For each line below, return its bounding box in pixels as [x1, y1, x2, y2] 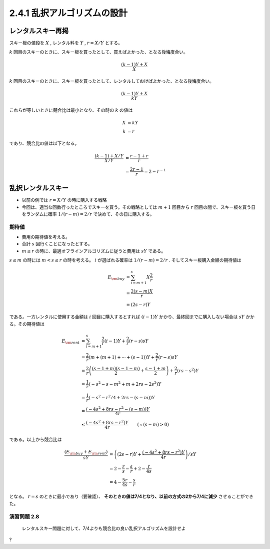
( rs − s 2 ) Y [176, 367, 199, 373]
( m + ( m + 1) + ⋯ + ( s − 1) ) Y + [88, 354, 155, 360]
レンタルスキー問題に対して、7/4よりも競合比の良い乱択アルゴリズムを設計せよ [21, 525, 186, 531]
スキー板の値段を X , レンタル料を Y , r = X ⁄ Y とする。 [9, 40, 122, 46]
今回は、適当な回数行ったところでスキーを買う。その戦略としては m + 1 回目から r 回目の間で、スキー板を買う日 [21, 204, 256, 210]
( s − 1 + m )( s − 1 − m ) [91, 366, 140, 371]
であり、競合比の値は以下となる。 [9, 140, 79, 146]
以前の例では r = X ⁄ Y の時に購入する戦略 [21, 197, 107, 203]
